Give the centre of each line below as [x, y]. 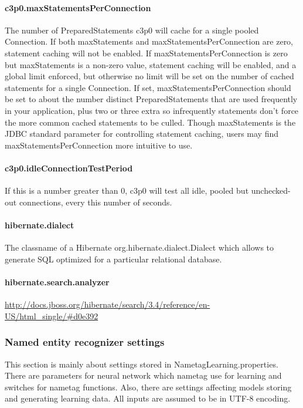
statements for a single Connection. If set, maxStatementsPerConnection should [148, 87]
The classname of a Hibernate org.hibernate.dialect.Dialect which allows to [139, 247]
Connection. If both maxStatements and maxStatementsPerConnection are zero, [149, 41]
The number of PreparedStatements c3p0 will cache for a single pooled [132, 30]
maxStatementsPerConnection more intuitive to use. [99, 145]
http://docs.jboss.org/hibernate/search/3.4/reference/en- [108, 304]
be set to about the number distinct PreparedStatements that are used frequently [151, 99]
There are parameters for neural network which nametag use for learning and [143, 375]
